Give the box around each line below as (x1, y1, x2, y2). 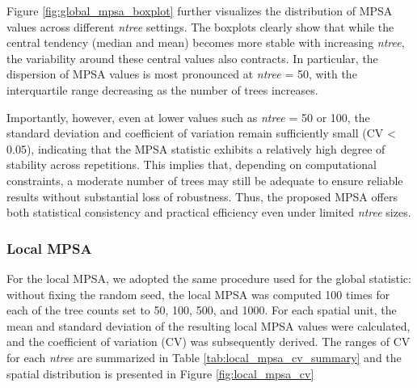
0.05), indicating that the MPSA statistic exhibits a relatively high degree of (6, 140, 385, 157)
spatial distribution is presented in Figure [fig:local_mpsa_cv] (6, 365, 314, 382)
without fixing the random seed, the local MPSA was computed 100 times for (6, 285, 390, 302)
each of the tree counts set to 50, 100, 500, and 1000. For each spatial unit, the (6, 302, 397, 318)
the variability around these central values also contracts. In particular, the (6, 49, 378, 66)
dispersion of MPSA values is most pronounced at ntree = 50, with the (6, 65, 357, 82)
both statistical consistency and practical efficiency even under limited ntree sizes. (6, 204, 411, 221)
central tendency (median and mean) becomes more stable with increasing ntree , (6, 34, 405, 51)
